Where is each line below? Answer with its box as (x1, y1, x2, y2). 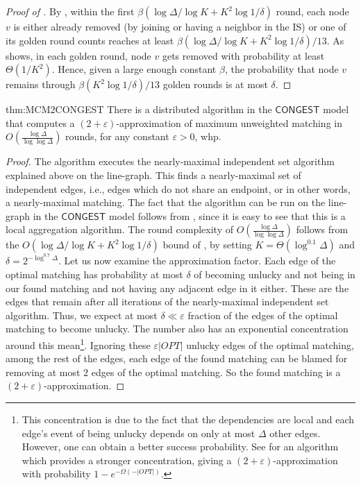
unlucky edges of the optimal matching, (186, 337, 354, 352)
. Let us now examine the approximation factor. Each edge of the (58, 253, 336, 268)
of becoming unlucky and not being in (194, 267, 355, 281)
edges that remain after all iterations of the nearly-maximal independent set (6, 294, 329, 309)
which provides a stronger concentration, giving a (22, 452, 232, 467)
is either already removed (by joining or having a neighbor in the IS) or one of (13, 19, 346, 33)
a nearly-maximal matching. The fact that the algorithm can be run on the (6, 195, 326, 210)
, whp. (194, 129, 221, 144)
